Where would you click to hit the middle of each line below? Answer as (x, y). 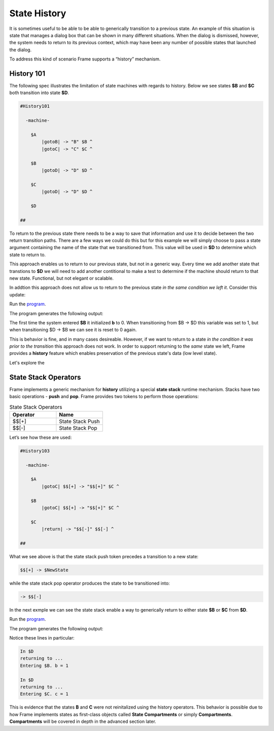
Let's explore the (27, 362)
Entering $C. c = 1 (44, 694)
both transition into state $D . (39, 93)
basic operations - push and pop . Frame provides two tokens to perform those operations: (104, 397)
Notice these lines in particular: (42, 638)
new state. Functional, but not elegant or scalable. (62, 278)
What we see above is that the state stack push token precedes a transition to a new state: (104, 556)
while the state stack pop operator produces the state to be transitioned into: (90, 583)
